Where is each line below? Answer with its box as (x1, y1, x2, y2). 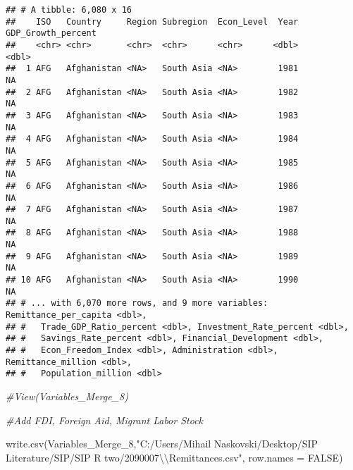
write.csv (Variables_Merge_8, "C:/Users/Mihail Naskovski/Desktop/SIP (6, 436, 318, 451)
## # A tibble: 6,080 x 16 (6, 5, 132, 15)
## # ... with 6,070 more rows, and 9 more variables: (6, 298, 268, 309)
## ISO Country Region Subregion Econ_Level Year (6, 16, 299, 27)
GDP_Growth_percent (6, 28, 97, 39)
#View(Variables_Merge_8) (6, 389, 128, 403)
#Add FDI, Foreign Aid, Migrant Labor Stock (6, 412, 204, 427)
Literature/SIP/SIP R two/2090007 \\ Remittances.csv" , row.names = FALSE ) (6, 450, 343, 464)
